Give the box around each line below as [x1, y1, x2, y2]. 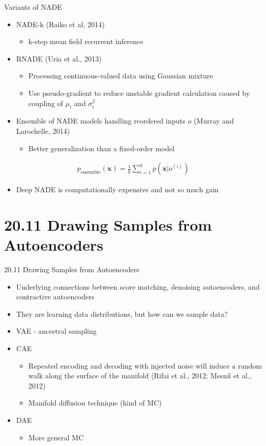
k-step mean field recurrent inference [28, 36, 144, 47]
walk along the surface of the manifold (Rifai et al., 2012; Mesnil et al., [28, 370, 252, 381]
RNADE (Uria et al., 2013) [16, 53, 102, 64]
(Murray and [193, 115, 234, 126]
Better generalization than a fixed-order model [28, 143, 175, 153]
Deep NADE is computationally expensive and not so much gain [16, 184, 219, 195]
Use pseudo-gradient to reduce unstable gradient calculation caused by [28, 87, 250, 98]
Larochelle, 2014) [16, 125, 70, 136]
